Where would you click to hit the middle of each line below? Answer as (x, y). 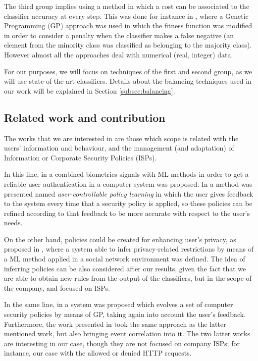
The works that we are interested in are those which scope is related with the (121, 138)
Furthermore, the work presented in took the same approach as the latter (115, 324)
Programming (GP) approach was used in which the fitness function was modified (128, 26)
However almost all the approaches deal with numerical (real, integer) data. (119, 54)
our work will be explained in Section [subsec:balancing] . (90, 90)
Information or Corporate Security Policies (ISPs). (80, 157)
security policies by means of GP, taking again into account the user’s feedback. (125, 314)
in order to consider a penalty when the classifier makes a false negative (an (119, 35)
